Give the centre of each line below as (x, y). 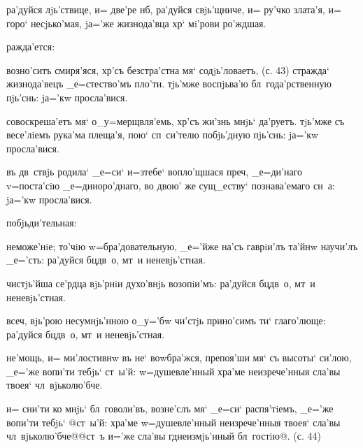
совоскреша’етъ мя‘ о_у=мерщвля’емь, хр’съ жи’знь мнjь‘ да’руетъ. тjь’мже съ (176, 121)
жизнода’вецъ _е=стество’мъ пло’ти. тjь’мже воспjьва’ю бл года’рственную (169, 84)
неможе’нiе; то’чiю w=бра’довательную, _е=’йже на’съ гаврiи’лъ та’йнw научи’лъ (182, 246)
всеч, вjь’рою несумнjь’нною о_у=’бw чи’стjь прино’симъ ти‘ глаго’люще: (166, 320)
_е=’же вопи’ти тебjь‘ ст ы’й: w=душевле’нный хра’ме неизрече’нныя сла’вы (173, 371)
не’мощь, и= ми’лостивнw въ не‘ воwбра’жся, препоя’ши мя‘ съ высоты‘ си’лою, (179, 357)
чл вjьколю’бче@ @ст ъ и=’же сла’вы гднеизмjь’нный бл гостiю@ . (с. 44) (164, 436)
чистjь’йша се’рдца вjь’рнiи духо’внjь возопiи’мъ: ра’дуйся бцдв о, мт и (161, 283)
